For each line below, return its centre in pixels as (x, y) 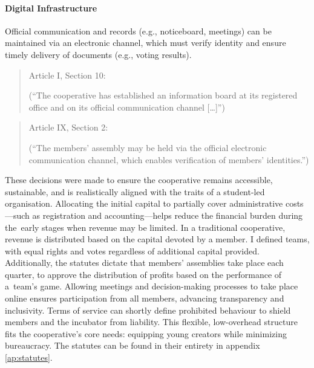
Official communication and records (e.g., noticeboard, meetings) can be (138, 31)
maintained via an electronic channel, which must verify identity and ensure (146, 43)
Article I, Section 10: (67, 75)
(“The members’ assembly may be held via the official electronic (148, 147)
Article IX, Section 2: (68, 127)
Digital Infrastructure (51, 8)
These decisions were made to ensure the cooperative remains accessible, (139, 180)
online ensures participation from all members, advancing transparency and (145, 298)
